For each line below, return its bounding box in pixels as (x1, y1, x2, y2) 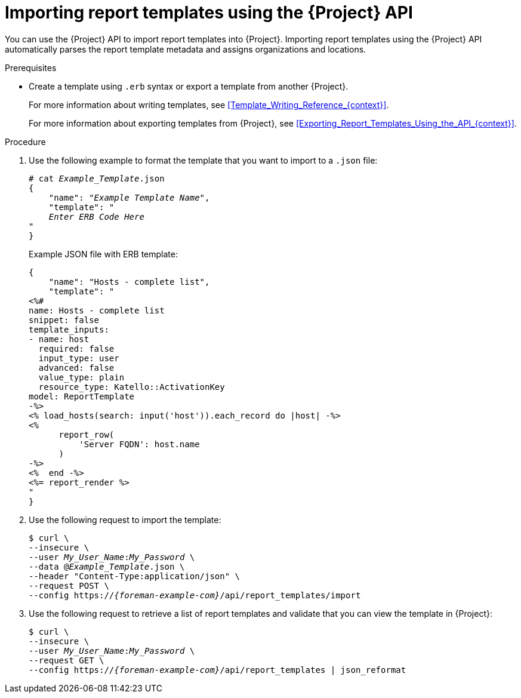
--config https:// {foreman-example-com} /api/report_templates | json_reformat (29, 665, 406, 675)
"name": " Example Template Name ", (48, 192, 210, 202)
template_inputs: (29, 324, 109, 334)
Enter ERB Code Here (48, 211, 144, 222)
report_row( (58, 429, 115, 439)
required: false (38, 343, 115, 353)
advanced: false (38, 362, 115, 373)
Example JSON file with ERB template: (29, 248, 178, 259)
